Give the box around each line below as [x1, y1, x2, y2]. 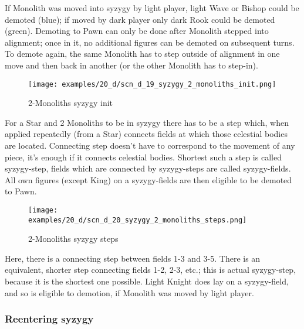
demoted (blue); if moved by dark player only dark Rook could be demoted [5, 13, 275, 25]
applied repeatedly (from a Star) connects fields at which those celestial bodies [5, 128, 288, 140]
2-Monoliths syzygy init [28, 97, 113, 109]
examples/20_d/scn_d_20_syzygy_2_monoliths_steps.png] [28, 215, 247, 224]
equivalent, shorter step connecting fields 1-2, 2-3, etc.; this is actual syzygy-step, [5, 263, 296, 276]
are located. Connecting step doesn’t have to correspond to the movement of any [5, 139, 295, 151]
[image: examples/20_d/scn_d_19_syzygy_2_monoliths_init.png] [28, 80, 276, 88]
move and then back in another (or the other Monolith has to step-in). [5, 59, 258, 71]
